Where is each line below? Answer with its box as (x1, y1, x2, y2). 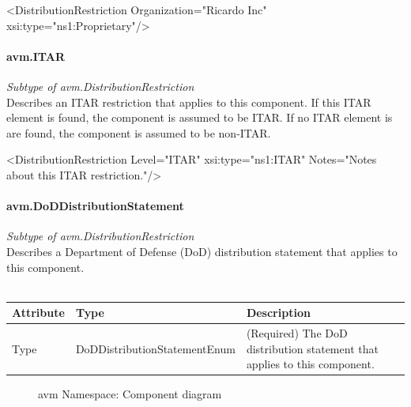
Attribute (12, 304, 65, 321)
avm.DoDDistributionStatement (6, 198, 184, 214)
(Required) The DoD (246, 325, 348, 341)
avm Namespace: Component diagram (38, 386, 222, 402)
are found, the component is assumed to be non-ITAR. (6, 124, 271, 141)
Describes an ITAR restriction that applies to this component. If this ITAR (6, 93, 371, 110)
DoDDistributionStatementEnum (75, 340, 236, 356)
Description (246, 304, 311, 321)
